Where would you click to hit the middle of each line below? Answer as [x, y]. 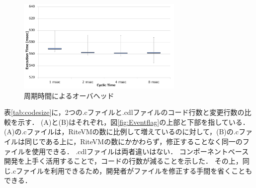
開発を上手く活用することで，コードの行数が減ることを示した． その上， [123, 161]
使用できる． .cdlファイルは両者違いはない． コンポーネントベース [140, 151]
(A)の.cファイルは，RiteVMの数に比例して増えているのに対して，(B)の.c [121, 132]
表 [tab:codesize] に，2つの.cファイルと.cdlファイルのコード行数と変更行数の [124, 112]
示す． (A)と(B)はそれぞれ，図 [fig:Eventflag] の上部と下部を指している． [133, 122]
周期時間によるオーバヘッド [69, 95]
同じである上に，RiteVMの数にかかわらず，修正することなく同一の [133, 141]
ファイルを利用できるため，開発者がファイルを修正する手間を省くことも [134, 170]
